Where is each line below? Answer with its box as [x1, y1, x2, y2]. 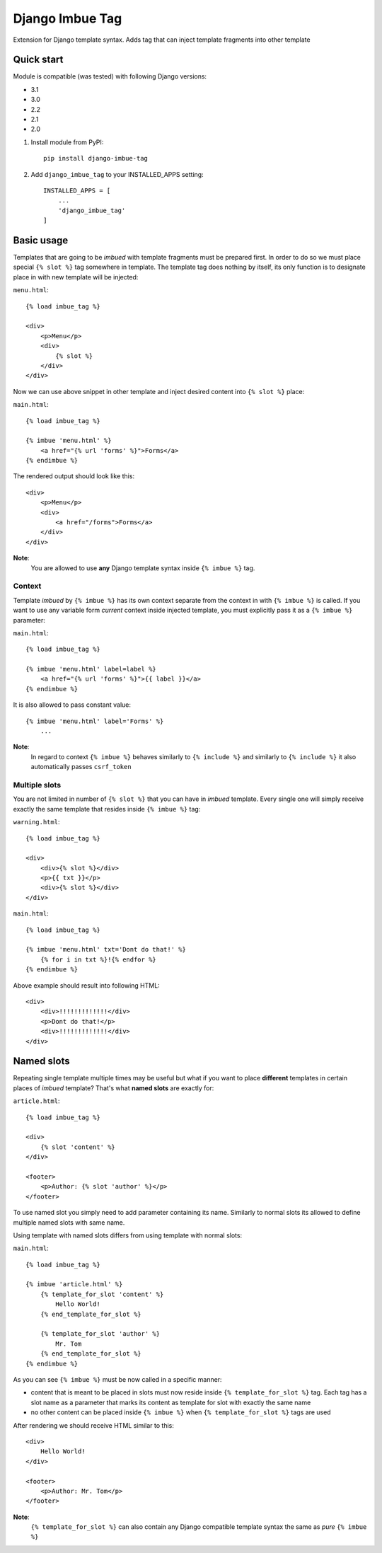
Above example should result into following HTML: [13, 981, 161, 990]
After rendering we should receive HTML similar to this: [13, 1421, 175, 1429]
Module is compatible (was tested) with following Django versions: [13, 72, 207, 81]
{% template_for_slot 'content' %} [40, 1290, 164, 1298]
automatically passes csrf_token [30, 763, 132, 771]
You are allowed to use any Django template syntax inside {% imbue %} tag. [30, 563, 255, 572]
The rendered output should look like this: [13, 472, 134, 480]
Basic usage [13, 234, 69, 246]
